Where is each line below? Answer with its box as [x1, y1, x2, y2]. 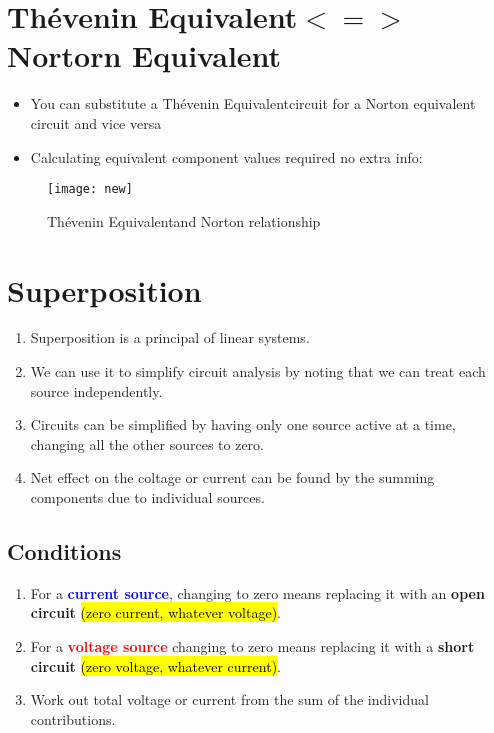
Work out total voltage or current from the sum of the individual [30, 689, 429, 710]
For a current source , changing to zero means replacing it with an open [30, 582, 485, 603]
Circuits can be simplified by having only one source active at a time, [30, 414, 456, 435]
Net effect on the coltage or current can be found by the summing [30, 467, 435, 488]
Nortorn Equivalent [7, 35, 282, 76]
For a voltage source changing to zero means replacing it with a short [30, 636, 475, 657]
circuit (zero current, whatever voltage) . [30, 602, 281, 623]
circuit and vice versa [30, 112, 162, 133]
